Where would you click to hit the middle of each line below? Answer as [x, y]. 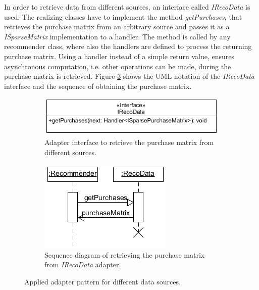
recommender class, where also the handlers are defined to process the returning [128, 46]
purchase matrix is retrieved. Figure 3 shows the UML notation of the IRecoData [129, 76]
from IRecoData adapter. [83, 264]
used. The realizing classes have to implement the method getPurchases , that [123, 16]
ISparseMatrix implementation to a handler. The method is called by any [117, 36]
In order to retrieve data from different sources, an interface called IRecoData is [127, 7]
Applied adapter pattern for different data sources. [102, 281]
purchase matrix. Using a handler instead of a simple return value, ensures [119, 56]
